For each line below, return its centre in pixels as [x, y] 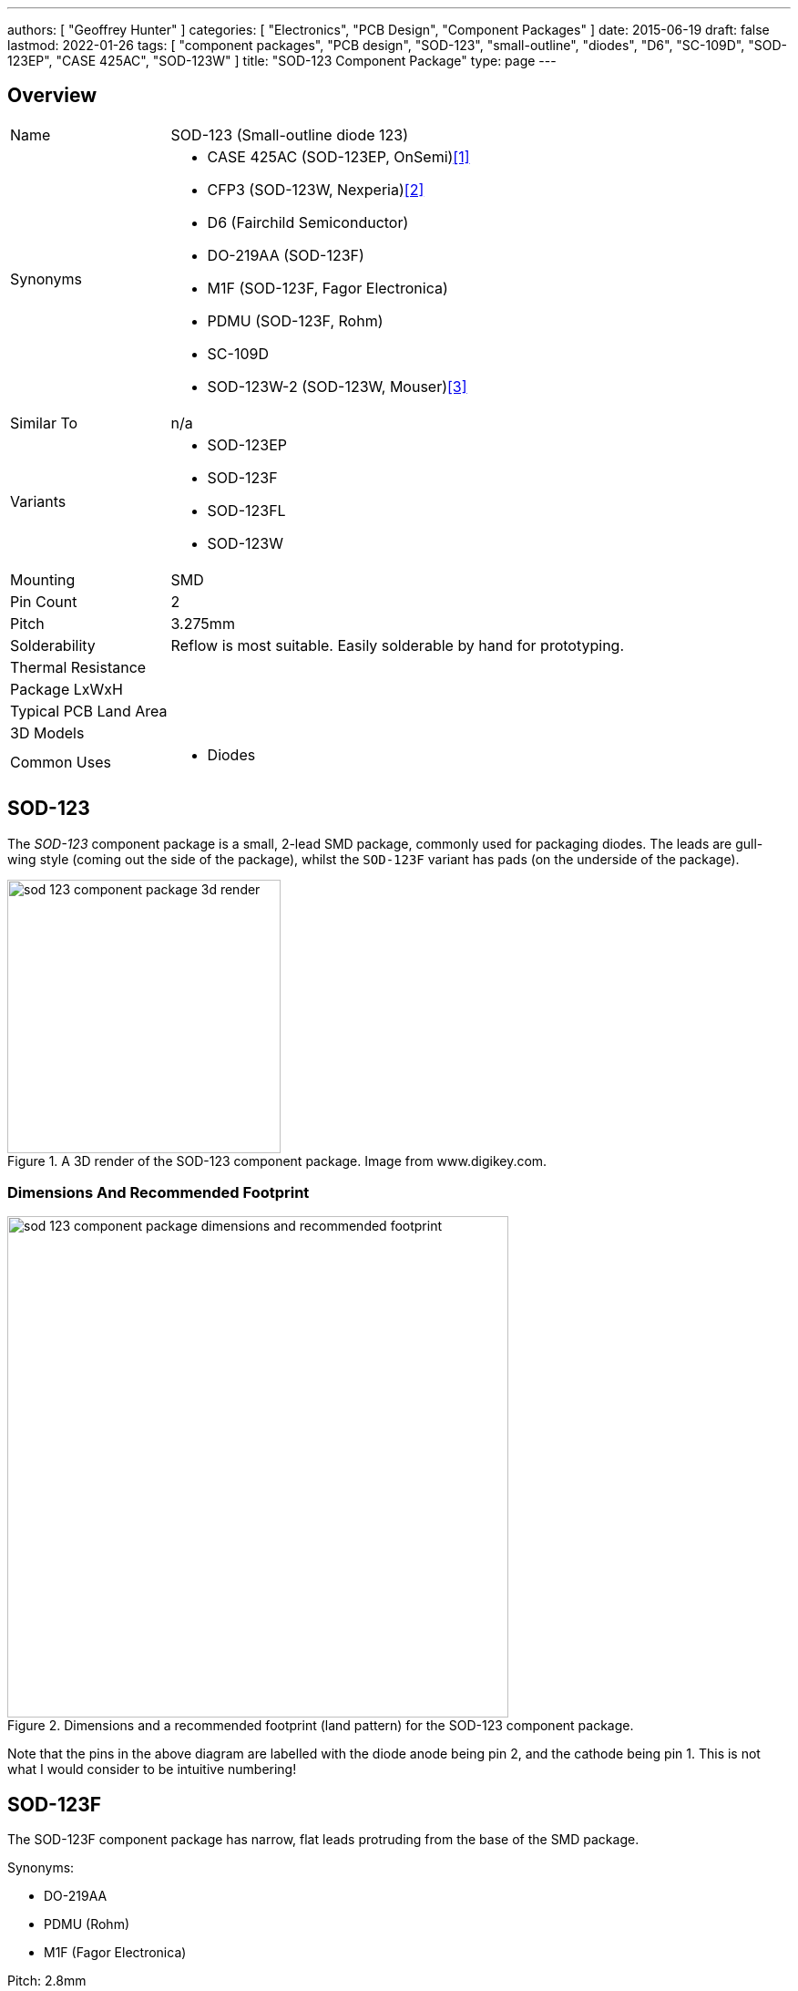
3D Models [47, 732]
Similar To [44, 423]
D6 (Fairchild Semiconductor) [308, 222]
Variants [38, 501]
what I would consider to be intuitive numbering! [152, 1769]
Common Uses [61, 762]
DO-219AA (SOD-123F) [286, 255]
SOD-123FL [246, 510]
